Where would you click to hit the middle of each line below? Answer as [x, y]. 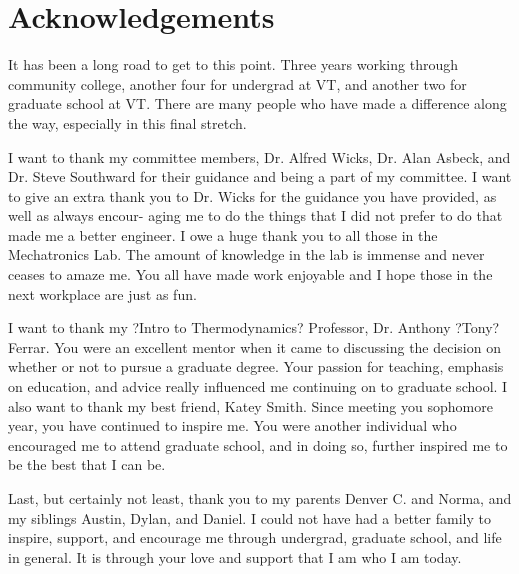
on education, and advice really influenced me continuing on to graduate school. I [258, 386]
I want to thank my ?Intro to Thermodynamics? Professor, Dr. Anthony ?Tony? [254, 327]
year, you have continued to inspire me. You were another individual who [232, 425]
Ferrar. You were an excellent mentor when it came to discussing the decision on [254, 346]
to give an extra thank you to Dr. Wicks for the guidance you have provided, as [252, 195]
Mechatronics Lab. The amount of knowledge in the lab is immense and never [246, 254]
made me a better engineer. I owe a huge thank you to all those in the [223, 234]
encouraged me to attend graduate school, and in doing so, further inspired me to [258, 444]
